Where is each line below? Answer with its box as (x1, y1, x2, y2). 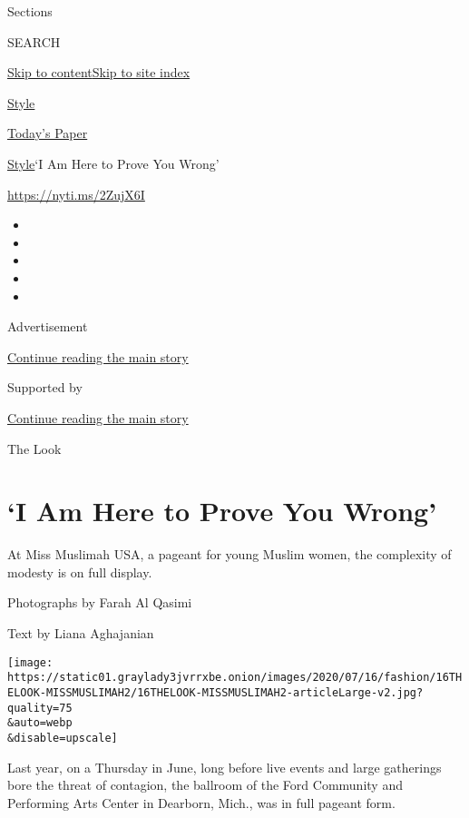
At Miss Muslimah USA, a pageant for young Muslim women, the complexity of (7, 545, 452, 564)
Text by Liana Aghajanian (7, 624, 154, 642)
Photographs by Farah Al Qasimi (7, 593, 192, 612)
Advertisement (7, 317, 88, 336)
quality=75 (7, 701, 73, 715)
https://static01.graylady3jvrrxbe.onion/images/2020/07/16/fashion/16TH (7, 671, 463, 685)
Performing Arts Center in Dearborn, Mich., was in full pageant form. (7, 793, 396, 812)
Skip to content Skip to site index (7, 63, 191, 82)
